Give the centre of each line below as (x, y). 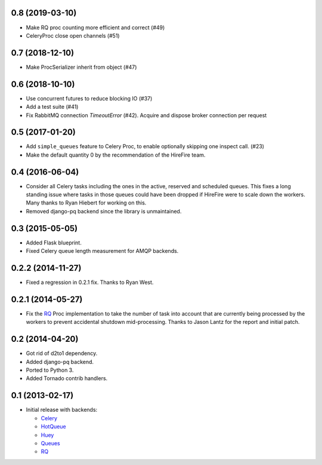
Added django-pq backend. (60, 362)
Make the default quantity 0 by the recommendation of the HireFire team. (116, 155)
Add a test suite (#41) (52, 107)
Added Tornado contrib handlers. (67, 378)
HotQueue (53, 427)
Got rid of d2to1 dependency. (62, 353)
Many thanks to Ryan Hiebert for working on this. (86, 203)
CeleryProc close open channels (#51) (73, 35)
